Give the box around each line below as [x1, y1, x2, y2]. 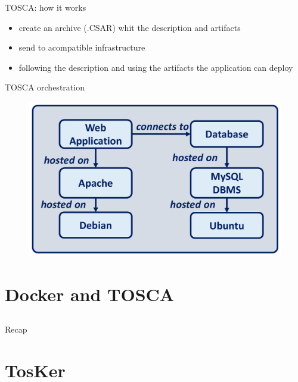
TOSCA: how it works [5, 1, 86, 13]
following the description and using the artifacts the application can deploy [18, 61, 293, 73]
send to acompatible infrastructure [18, 41, 145, 54]
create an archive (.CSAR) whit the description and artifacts [18, 21, 241, 33]
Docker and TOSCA [5, 282, 175, 306]
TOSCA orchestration [5, 81, 85, 93]
